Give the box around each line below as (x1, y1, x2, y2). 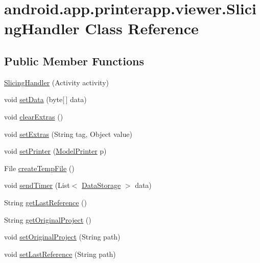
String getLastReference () (4, 197, 87, 207)
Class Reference (85, 18, 199, 39)
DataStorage (82, 180, 121, 190)
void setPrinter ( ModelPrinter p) (4, 146, 107, 156)
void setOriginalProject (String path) (4, 231, 121, 242)
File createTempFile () (4, 162, 75, 173)
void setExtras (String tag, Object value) (4, 128, 132, 139)
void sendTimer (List (4, 180, 70, 190)
